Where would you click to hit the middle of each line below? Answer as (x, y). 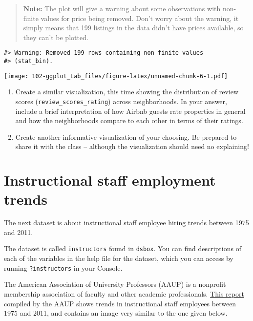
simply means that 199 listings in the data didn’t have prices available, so (133, 28)
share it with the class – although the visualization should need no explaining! (132, 146)
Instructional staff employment (110, 180)
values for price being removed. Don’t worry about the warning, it (140, 18)
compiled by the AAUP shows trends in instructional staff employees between (120, 303)
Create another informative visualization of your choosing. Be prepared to (126, 137)
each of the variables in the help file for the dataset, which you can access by (119, 258)
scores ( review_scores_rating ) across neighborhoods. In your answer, (121, 101)
